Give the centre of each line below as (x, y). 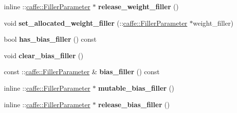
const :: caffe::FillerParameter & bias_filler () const (82, 72)
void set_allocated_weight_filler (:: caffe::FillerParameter (96, 23)
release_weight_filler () (138, 6)
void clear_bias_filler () (44, 55)
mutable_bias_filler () (136, 88)
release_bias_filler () (134, 104)
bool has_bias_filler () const (50, 39)
